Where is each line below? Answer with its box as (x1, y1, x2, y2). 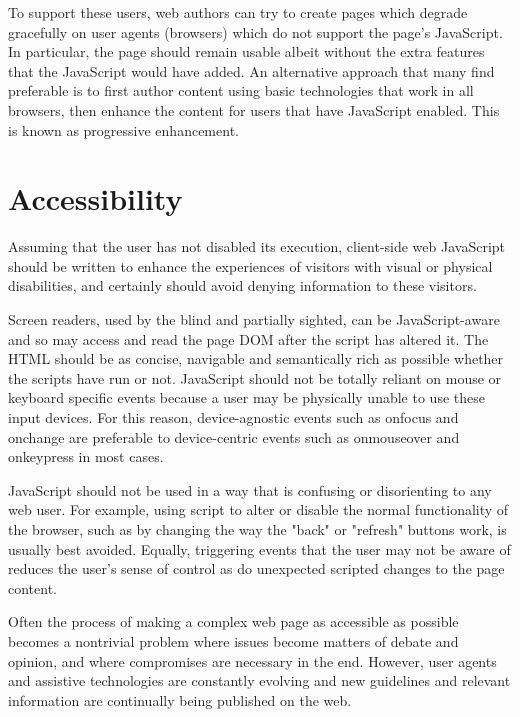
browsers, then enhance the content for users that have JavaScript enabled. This (8, 99, 500, 120)
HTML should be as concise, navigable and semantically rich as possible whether (8, 348, 504, 369)
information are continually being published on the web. (8, 689, 352, 710)
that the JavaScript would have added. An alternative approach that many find (8, 60, 495, 81)
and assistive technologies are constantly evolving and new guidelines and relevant (8, 670, 511, 691)
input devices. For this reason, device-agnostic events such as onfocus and (8, 407, 459, 428)
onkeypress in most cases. (8, 446, 164, 467)
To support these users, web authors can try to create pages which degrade (8, 2, 468, 22)
